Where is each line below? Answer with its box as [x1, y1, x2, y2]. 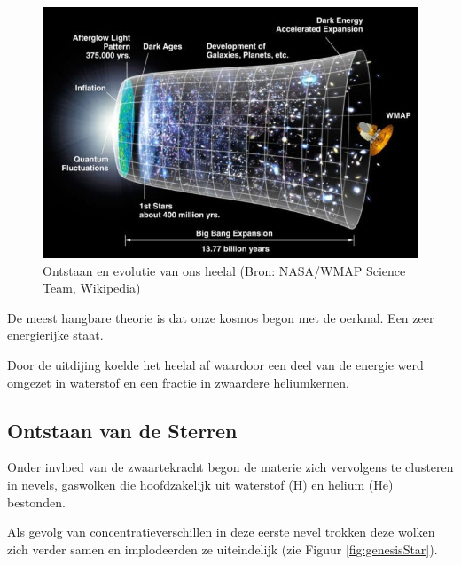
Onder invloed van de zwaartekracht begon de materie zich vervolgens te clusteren [7, 458, 454, 476]
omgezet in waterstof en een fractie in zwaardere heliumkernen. [7, 373, 350, 391]
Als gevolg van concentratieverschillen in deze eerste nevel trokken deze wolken [7, 522, 435, 541]
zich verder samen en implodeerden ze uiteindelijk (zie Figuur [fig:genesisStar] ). [7, 539, 438, 558]
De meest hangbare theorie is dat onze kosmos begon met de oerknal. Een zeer [7, 308, 434, 326]
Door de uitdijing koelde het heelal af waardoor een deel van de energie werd [7, 356, 424, 374]
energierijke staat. [7, 326, 104, 344]
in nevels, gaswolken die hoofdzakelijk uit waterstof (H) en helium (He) [7, 475, 394, 494]
